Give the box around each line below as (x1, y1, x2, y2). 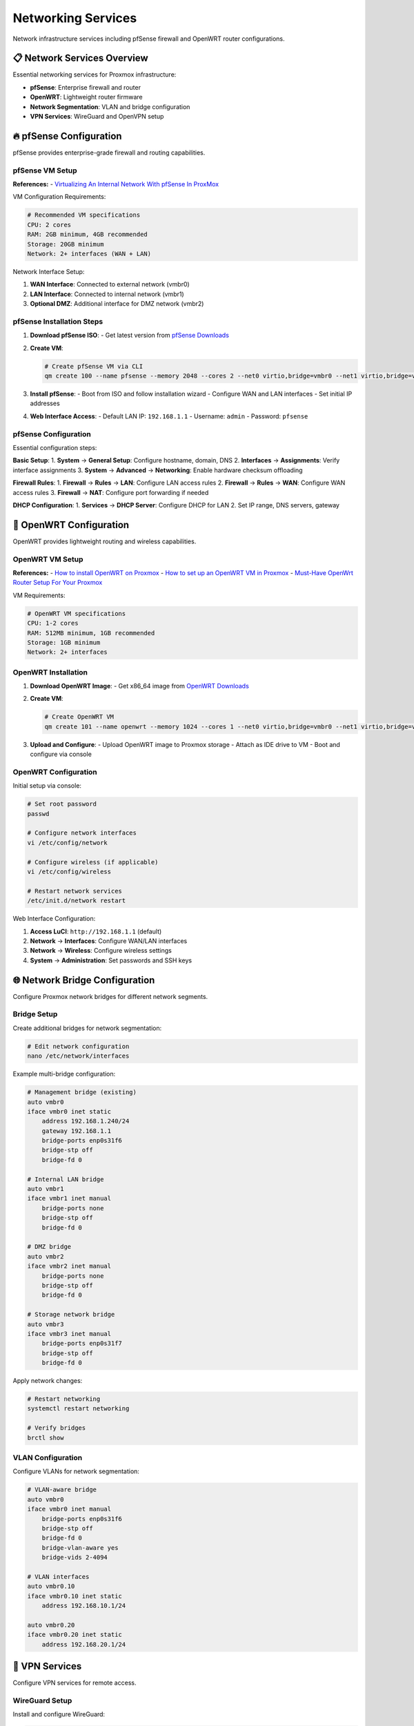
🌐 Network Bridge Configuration (12, 974, 155, 986)
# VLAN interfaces (27, 1573, 90, 1580)
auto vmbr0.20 (27, 1621, 75, 1629)
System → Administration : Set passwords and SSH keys (30, 956, 193, 964)
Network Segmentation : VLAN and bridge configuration (30, 102, 190, 110)
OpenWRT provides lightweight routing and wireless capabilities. (12, 537, 197, 545)
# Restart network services (27, 887, 122, 895)
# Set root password (27, 800, 97, 808)
